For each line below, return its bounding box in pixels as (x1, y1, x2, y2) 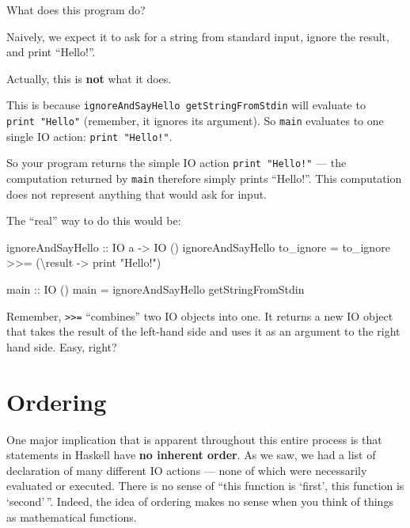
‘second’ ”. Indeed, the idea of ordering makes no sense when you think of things (6, 492, 393, 509)
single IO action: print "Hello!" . (6, 127, 173, 144)
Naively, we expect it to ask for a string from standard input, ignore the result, (6, 28, 389, 44)
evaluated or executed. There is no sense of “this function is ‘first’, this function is (6, 477, 404, 494)
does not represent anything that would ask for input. (6, 185, 267, 202)
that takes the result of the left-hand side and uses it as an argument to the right (6, 323, 401, 340)
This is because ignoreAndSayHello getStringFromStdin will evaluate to (6, 97, 366, 113)
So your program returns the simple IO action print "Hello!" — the (6, 154, 347, 171)
